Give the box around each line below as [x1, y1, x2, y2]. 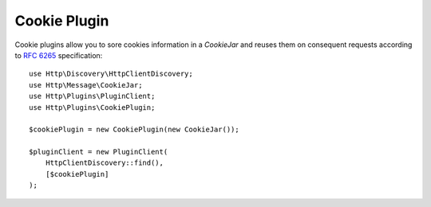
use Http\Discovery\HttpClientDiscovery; [29, 69, 193, 79]
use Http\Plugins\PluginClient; [29, 92, 156, 101]
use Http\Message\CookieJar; [29, 80, 143, 89]
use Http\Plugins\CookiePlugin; [29, 103, 156, 111]
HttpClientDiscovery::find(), [45, 158, 164, 167]
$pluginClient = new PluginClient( [29, 147, 168, 157]
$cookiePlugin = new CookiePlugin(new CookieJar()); [29, 125, 239, 135]
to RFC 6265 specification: [14, 50, 103, 60]
